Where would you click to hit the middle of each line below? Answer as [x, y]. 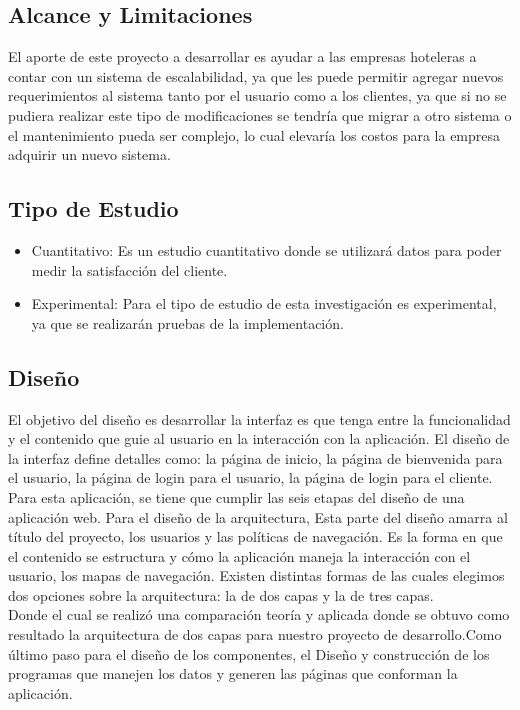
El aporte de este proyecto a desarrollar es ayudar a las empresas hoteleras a [242, 56]
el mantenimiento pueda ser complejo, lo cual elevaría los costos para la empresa [254, 134]
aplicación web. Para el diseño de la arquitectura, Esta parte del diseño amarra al [258, 516]
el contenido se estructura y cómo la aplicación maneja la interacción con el [239, 555]
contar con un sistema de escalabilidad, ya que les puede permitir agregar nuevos [256, 75]
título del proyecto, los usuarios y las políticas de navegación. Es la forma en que [255, 536]
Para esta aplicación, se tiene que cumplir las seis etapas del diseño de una [236, 496]
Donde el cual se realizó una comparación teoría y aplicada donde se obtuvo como [259, 614]
